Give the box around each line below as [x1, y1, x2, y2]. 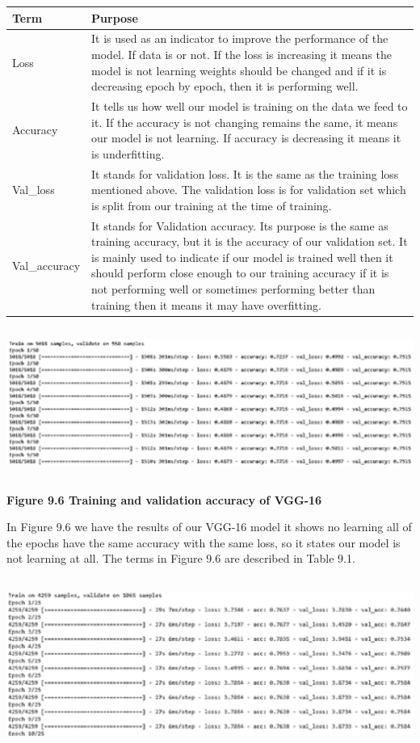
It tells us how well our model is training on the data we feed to [91, 97, 408, 114]
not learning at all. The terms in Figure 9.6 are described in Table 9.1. [6, 550, 355, 567]
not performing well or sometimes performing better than [91, 281, 376, 297]
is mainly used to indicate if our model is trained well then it [91, 248, 393, 265]
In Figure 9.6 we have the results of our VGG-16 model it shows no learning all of [6, 518, 412, 535]
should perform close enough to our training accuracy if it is [91, 264, 389, 281]
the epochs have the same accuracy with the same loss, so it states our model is [6, 534, 401, 551]
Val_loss [12, 181, 55, 198]
